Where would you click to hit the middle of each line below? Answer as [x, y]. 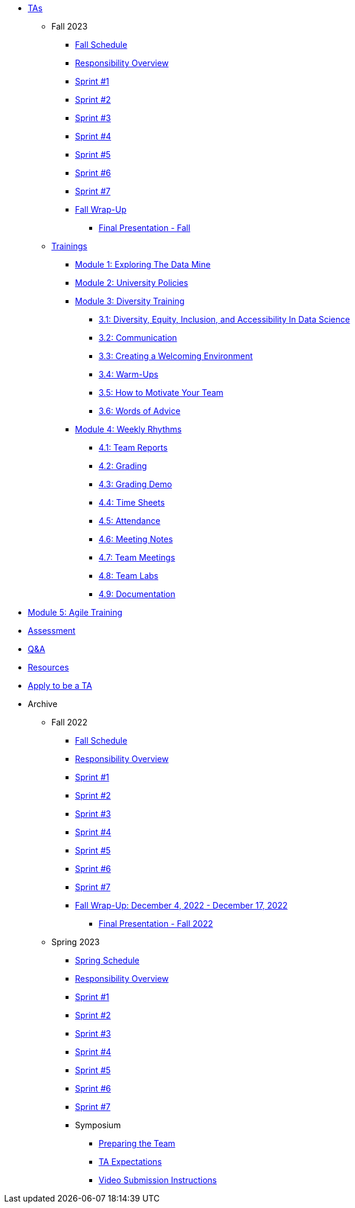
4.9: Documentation [137, 594]
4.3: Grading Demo [136, 484]
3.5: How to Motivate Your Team [161, 393]
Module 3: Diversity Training [130, 301]
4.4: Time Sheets [132, 502]
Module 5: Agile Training [75, 612]
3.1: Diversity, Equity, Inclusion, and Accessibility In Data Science [224, 319]
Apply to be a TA [60, 686]
